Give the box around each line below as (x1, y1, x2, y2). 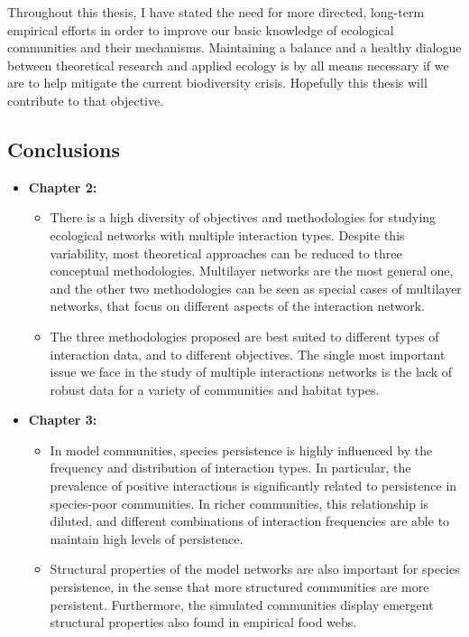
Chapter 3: (28, 410, 97, 429)
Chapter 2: (28, 177, 97, 196)
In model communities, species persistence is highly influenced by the (50, 440, 433, 459)
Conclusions (7, 135, 121, 163)
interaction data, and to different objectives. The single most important (50, 344, 446, 363)
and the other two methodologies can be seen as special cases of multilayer (50, 278, 462, 297)
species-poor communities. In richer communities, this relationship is (50, 493, 429, 512)
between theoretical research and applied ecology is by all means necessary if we (7, 55, 449, 74)
